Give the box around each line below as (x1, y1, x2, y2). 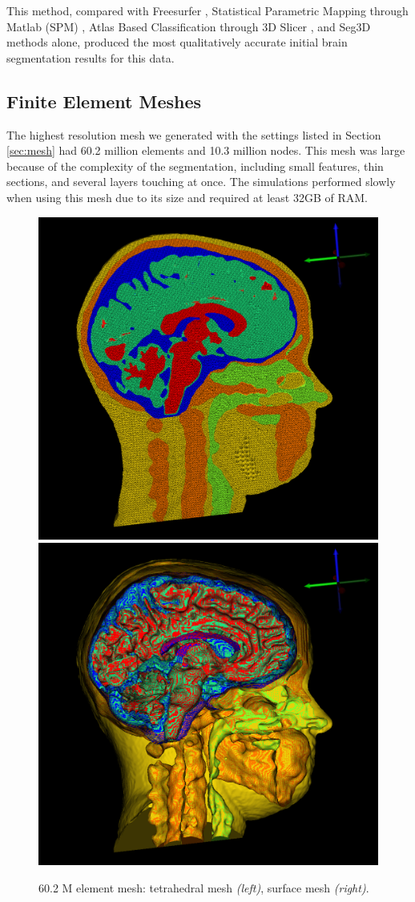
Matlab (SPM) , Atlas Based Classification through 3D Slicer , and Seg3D (6, 18, 371, 34)
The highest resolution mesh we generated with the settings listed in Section (6, 126, 381, 143)
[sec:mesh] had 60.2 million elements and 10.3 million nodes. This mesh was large (6, 142, 405, 159)
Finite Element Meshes (6, 88, 202, 113)
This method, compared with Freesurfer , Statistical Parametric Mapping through (6, 2, 409, 18)
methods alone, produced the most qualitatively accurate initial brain (6, 34, 348, 51)
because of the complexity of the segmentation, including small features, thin (6, 157, 384, 174)
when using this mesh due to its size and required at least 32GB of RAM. (6, 188, 368, 205)
